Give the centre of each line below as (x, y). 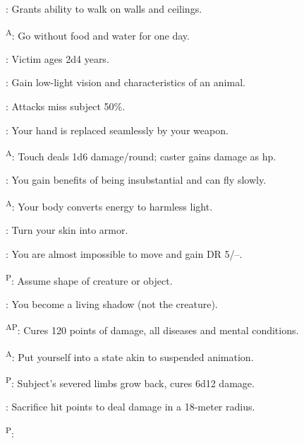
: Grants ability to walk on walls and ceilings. (104, 8)
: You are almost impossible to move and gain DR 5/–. (124, 253)
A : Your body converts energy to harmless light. (109, 205)
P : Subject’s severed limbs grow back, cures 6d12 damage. (130, 382)
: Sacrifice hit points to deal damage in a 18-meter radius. (130, 407)
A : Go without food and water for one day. (98, 34)
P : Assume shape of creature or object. (89, 279)
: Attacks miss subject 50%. (66, 106)
